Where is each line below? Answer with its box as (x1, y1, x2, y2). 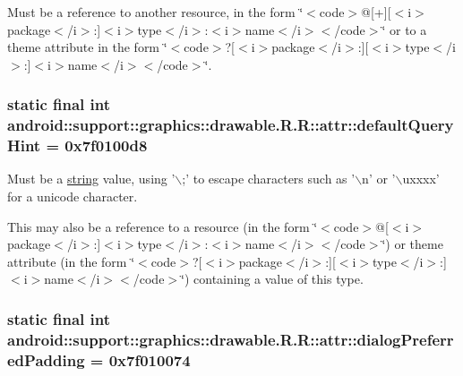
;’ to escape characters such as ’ (182, 169, 356, 188)
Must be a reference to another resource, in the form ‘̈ (7, 3, 304, 21)
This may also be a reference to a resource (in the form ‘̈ (7, 217, 318, 235)
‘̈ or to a (382, 20, 427, 38)
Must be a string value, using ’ (7, 169, 176, 188)
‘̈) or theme (382, 235, 443, 253)
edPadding (7, 348, 85, 371)
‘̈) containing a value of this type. (181, 269, 364, 288)
